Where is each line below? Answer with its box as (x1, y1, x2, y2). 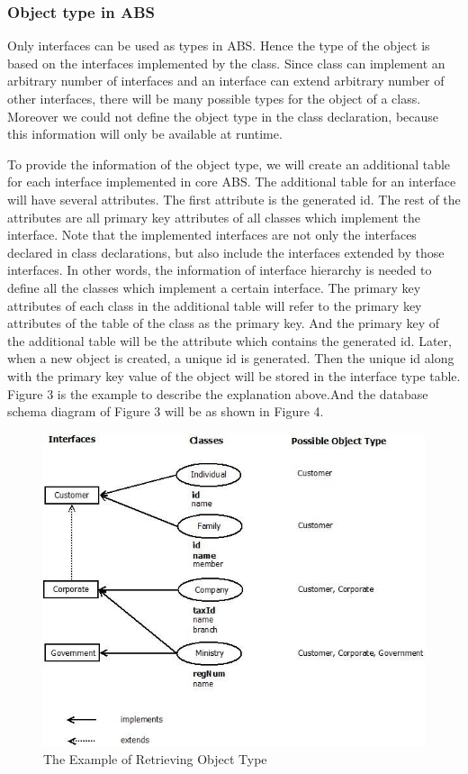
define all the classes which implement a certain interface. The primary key (7, 278, 421, 296)
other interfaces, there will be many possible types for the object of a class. (7, 89, 421, 107)
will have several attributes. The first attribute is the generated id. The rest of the (7, 189, 461, 208)
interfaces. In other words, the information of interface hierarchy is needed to (7, 260, 432, 279)
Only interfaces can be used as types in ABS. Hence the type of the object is (7, 36, 430, 55)
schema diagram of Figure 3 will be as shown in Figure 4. (7, 402, 324, 421)
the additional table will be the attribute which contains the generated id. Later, (7, 331, 452, 350)
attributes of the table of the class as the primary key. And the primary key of (7, 314, 440, 332)
